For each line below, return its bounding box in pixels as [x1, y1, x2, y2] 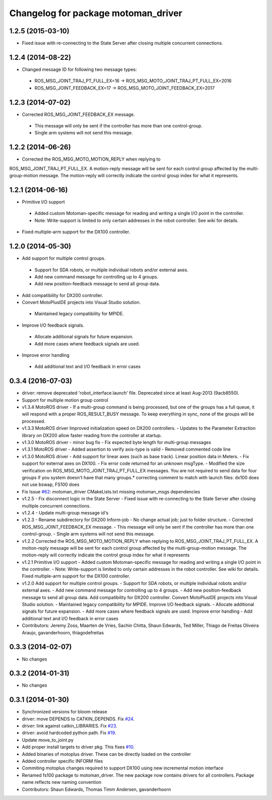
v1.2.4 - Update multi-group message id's [22, 510, 109, 516]
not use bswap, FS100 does [22, 481, 80, 488]
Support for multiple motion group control [22, 397, 108, 403]
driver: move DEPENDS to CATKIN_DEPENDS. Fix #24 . [22, 715, 135, 722]
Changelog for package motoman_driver [9, 8, 182, 19]
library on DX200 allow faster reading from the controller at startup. [22, 432, 162, 438]
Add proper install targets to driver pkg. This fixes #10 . [22, 744, 135, 750]
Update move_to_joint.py [22, 737, 74, 743]
